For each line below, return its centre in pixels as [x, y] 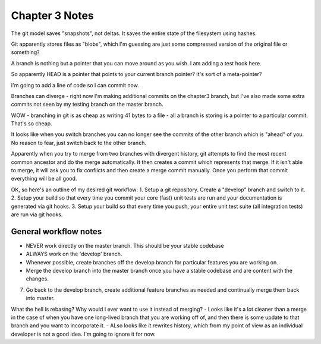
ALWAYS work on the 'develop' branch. [74, 254]
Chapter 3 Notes [53, 15]
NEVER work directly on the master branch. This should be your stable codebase [125, 245]
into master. [40, 298]
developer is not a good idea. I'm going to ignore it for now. [83, 334]
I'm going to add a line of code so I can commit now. [75, 85]
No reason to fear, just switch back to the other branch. [79, 143]
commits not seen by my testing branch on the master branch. [87, 105]
